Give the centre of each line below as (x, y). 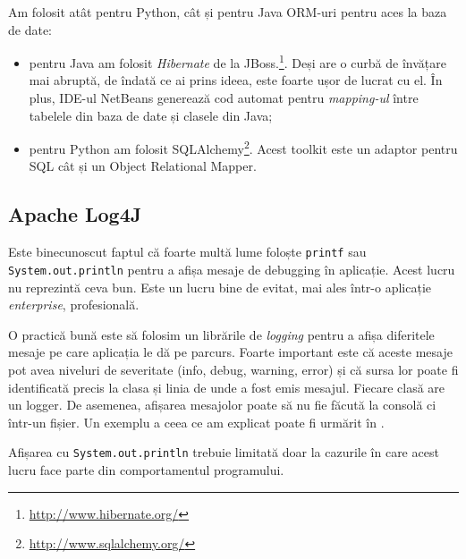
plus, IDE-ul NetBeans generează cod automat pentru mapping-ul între (224, 98)
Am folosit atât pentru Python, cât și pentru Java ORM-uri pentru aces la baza (228, 12)
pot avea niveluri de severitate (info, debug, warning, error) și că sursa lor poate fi (233, 369)
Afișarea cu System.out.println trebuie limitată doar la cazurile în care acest (224, 452)
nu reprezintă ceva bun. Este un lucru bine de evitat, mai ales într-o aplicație (220, 287)
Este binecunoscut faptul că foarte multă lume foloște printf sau (187, 252)
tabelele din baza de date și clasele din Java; (151, 115)
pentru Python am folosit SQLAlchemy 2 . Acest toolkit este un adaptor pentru (243, 147)
